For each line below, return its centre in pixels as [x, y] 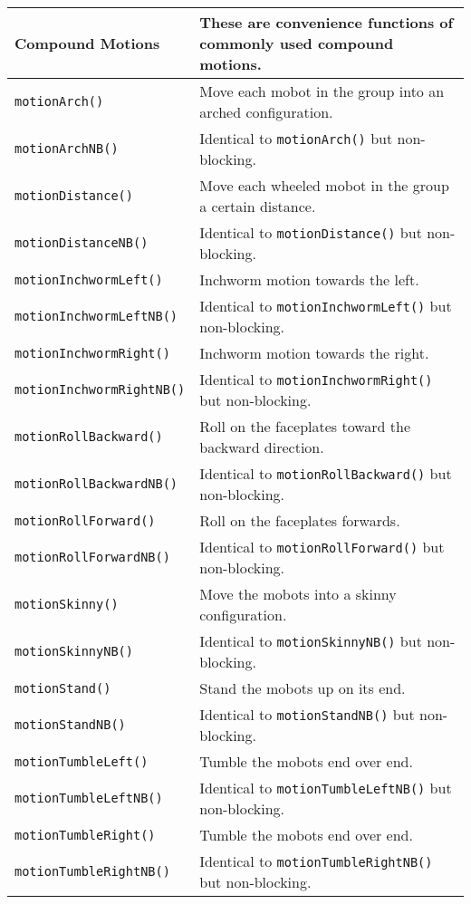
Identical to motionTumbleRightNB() [316, 861]
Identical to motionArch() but [296, 138]
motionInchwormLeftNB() [96, 316]
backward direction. [262, 447]
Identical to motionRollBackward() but [326, 473]
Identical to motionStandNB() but [307, 714]
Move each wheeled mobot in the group [324, 185]
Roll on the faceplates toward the [305, 426]
